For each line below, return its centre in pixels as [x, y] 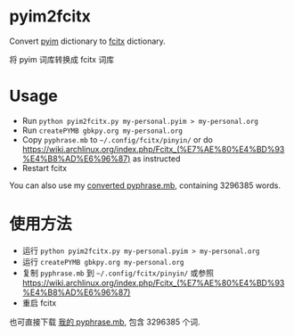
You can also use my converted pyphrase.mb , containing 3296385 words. [145, 185]
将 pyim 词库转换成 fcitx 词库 [61, 59]
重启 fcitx [39, 303]
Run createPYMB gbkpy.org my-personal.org [102, 130]
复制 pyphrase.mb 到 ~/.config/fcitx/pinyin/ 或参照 [118, 273]
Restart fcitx [45, 168]
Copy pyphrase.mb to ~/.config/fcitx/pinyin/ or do [118, 139]
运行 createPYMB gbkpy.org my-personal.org [103, 261]
